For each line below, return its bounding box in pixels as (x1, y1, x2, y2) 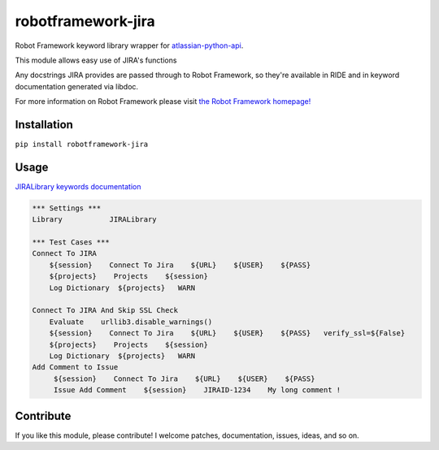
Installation (15, 118, 73, 132)
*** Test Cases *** (32, 238, 110, 247)
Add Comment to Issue (32, 362, 119, 372)
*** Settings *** (32, 203, 102, 213)
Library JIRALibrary (32, 215, 158, 224)
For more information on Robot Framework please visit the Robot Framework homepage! (15, 97, 311, 106)
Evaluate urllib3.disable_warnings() (49, 317, 213, 327)
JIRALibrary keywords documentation (15, 181, 141, 191)
